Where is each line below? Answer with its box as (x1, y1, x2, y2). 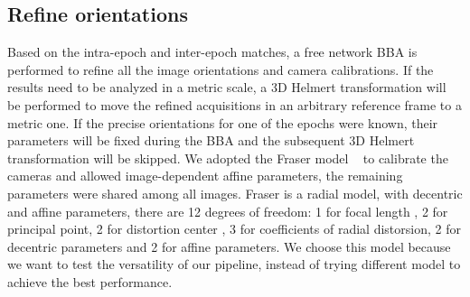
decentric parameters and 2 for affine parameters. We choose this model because (7, 237, 451, 255)
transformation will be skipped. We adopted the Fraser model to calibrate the (7, 148, 448, 167)
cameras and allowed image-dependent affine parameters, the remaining (7, 166, 403, 185)
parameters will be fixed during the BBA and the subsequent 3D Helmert (7, 131, 415, 150)
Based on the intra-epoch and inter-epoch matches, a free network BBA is (7, 42, 418, 61)
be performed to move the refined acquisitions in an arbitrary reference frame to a (7, 95, 462, 114)
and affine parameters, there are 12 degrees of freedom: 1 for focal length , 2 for (7, 201, 448, 220)
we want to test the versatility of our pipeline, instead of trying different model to (7, 255, 461, 274)
